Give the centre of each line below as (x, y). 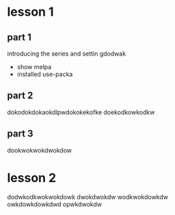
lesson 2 (32, 178)
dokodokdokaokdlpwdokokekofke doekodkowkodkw (81, 112)
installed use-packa (45, 74)
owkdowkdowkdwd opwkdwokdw (55, 204)
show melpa (34, 67)
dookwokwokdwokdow (40, 150)
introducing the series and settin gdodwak (67, 53)
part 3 (20, 134)
